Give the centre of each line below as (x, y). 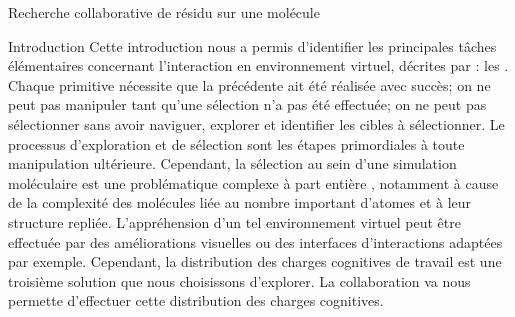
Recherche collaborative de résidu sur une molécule (164, 12)
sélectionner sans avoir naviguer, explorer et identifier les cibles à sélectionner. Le (256, 123)
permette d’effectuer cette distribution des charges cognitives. (196, 300)
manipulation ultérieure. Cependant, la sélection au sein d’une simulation (232, 163)
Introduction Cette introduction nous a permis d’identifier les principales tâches (252, 45)
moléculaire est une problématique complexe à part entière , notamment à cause (253, 182)
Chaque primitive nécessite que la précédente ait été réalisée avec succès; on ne (249, 84)
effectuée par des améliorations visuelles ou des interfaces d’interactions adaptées (255, 241)
